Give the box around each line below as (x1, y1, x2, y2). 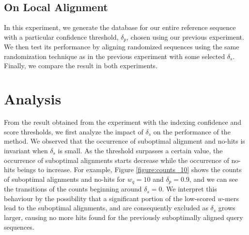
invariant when (4, 145, 48, 155)
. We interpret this (162, 184, 217, 194)
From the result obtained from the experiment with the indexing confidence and (4, 117, 242, 127)
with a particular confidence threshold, (4, 31, 119, 42)
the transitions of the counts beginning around (4, 184, 142, 194)
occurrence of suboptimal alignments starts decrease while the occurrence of (4, 155, 229, 165)
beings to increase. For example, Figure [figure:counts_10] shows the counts (17, 164, 242, 175)
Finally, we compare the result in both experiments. (4, 60, 158, 71)
